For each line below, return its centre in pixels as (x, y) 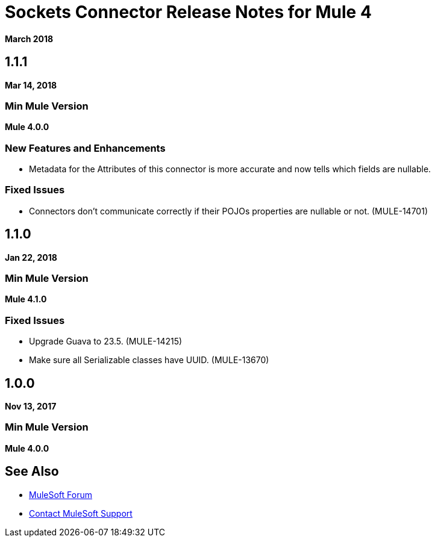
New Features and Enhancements (85, 148)
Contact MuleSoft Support (81, 513)
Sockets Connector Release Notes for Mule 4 (188, 12)
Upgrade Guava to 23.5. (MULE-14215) (106, 341)
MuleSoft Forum (61, 494)
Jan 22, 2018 (31, 257)
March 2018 (29, 39)
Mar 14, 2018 (31, 85)
